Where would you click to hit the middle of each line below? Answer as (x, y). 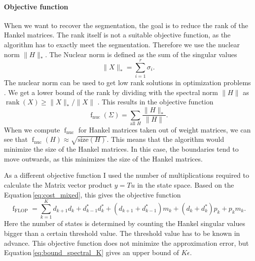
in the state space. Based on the (186, 185)
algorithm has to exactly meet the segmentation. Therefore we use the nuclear (122, 44)
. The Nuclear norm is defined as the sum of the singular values (141, 54)
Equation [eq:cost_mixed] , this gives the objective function (92, 194)
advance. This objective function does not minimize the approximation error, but (127, 243)
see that (16, 139)
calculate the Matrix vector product (58, 185)
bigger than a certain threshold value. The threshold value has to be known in (122, 233)
